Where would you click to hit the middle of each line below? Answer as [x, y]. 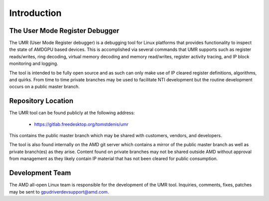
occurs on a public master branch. [44, 87]
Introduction [35, 13]
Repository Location [41, 101]
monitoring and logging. [34, 64]
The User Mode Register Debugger [64, 31]
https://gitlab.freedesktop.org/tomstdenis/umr [81, 124]
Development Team [40, 173]
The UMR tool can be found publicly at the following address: [72, 113]
